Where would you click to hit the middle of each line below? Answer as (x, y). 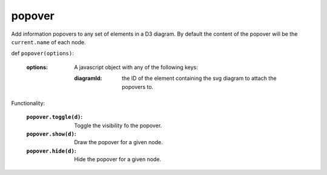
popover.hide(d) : (51, 151)
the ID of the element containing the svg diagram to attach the (199, 78)
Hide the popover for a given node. (118, 159)
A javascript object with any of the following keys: (136, 67)
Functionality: (28, 103)
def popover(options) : (42, 53)
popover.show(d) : (51, 134)
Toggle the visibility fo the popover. (118, 125)
